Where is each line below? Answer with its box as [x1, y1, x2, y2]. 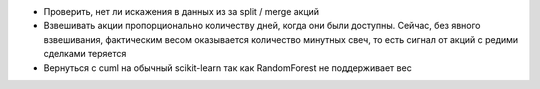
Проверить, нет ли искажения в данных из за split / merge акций [43, 6, 320, 17]
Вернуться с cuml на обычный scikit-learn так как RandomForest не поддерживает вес [43, 61, 412, 74]
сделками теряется [43, 48, 127, 60]
